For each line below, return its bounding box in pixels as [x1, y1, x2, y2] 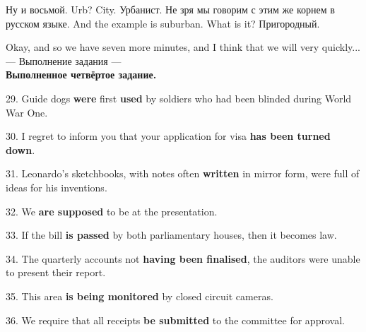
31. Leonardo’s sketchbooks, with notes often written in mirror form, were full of [6, 166, 360, 181]
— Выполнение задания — [6, 53, 122, 68]
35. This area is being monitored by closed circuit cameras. [6, 288, 273, 303]
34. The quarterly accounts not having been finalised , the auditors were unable [6, 251, 360, 266]
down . [6, 142, 35, 157]
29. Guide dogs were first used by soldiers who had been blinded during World [6, 90, 352, 105]
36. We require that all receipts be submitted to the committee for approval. [6, 312, 345, 327]
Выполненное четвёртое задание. [6, 67, 157, 82]
